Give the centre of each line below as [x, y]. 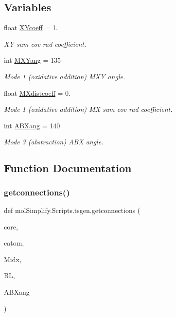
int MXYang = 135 [33, 60]
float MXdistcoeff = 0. [37, 93]
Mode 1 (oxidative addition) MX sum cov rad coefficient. [88, 109]
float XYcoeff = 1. [31, 27]
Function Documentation [68, 168]
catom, [14, 243]
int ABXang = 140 [32, 125]
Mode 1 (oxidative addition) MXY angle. [65, 76]
